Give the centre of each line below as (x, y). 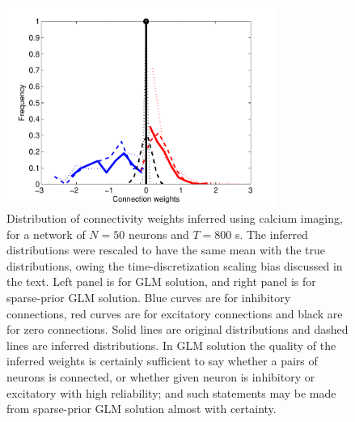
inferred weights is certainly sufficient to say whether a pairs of (162, 361)
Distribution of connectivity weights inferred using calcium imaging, (175, 218)
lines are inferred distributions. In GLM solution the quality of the (171, 345)
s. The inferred (271, 234)
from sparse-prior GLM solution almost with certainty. (142, 409)
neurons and (158, 234)
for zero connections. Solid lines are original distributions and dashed (177, 329)
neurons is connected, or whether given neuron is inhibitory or (161, 376)
